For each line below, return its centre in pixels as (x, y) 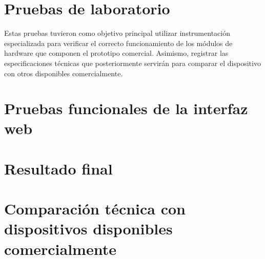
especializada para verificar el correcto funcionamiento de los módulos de (118, 43)
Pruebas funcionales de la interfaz (126, 108)
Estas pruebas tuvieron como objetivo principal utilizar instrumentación (117, 33)
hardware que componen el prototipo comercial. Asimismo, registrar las (116, 53)
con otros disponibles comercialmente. (64, 73)
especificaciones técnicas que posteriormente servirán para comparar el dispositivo (132, 63)
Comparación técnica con (95, 209)
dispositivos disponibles (88, 229)
